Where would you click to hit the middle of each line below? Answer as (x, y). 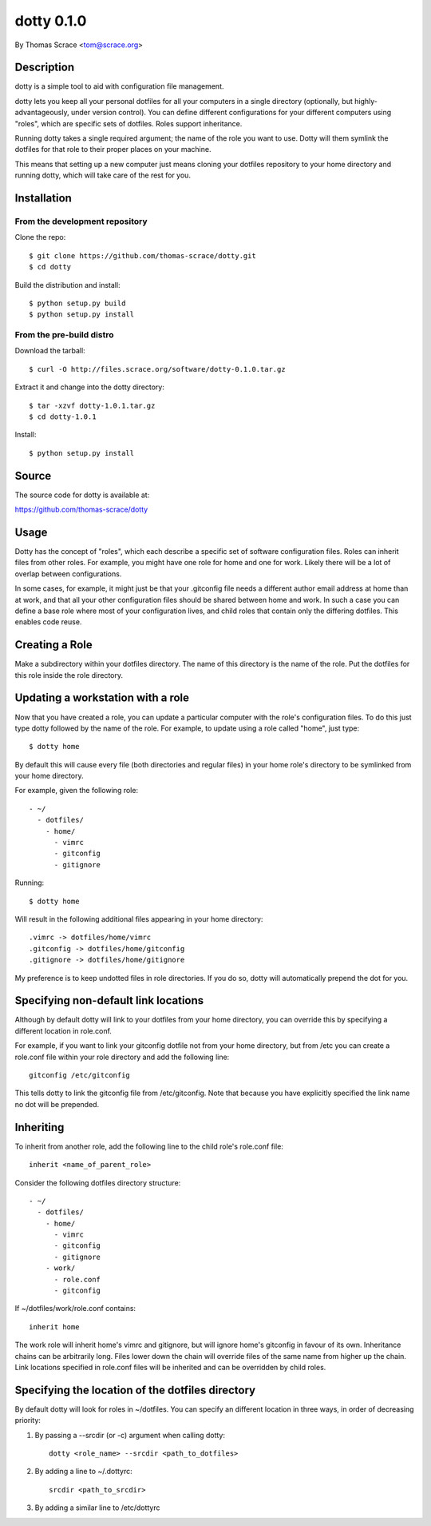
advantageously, (42, 113)
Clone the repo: (40, 237)
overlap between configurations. (68, 574)
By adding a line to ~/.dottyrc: (84, 1472)
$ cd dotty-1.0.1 (63, 417)
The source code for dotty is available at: (82, 495)
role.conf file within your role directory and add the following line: (122, 1057)
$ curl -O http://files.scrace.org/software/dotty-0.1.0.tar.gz (158, 369)
